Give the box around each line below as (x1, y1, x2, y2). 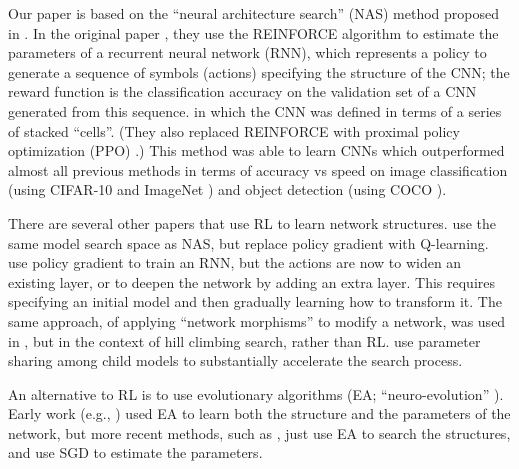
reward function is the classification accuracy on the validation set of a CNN (8, 81, 477, 102)
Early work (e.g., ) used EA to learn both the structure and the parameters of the (8, 403, 511, 424)
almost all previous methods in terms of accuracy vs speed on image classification (8, 159, 508, 180)
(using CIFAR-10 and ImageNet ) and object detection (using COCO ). (8, 179, 447, 200)
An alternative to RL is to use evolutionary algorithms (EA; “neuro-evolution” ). (8, 383, 504, 404)
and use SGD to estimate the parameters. (8, 442, 263, 463)
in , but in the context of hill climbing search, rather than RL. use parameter (8, 330, 481, 351)
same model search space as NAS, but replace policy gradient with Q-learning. (8, 232, 489, 253)
